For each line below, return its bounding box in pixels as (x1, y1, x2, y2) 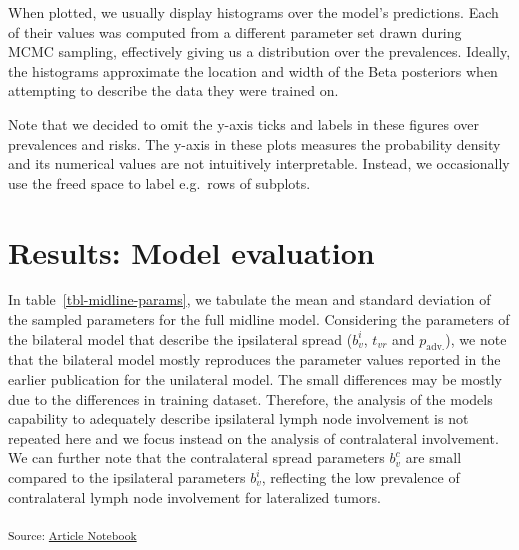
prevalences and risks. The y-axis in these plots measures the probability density (8, 133, 501, 154)
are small (405, 447, 462, 468)
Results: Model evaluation (8, 231, 375, 272)
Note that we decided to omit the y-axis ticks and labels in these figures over (8, 113, 479, 134)
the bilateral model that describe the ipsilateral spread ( (8, 328, 353, 349)
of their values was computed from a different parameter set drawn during (8, 21, 462, 42)
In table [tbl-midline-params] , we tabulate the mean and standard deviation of (8, 289, 491, 310)
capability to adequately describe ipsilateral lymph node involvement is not (8, 408, 469, 429)
